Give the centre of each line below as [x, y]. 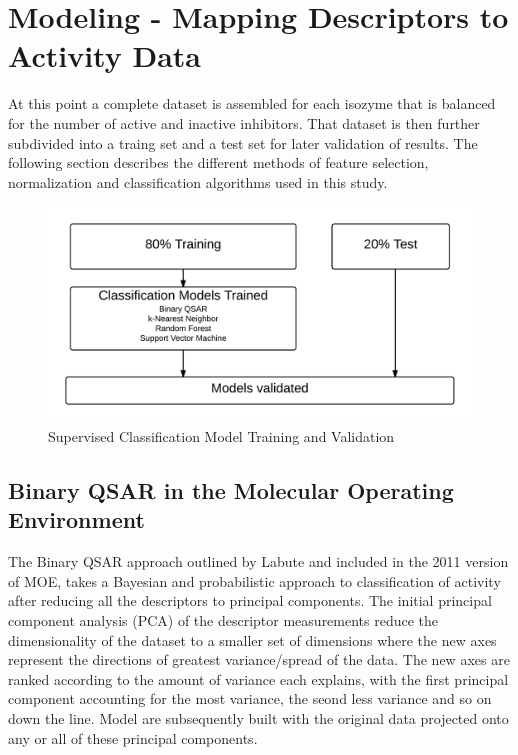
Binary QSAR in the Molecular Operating [231, 490]
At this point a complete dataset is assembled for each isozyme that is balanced [252, 103]
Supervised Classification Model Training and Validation [221, 436]
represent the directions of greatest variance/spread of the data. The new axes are [259, 659]
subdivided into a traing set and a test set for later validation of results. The [243, 142]
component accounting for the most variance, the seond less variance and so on [250, 698]
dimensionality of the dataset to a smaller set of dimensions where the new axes [252, 639]
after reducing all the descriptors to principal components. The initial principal [250, 600]
